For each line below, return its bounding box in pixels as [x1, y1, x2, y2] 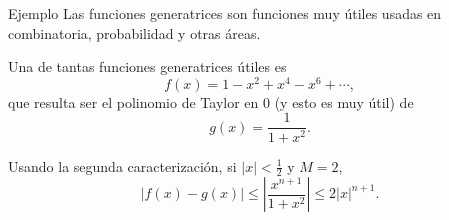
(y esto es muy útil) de [274, 91, 414, 112]
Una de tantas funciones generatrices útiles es [8, 56, 287, 77]
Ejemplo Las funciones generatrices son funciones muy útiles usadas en [8, 3, 442, 23]
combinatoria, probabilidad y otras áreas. [8, 22, 261, 43]
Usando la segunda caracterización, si [8, 155, 237, 176]
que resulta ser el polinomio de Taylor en [8, 91, 259, 112]
